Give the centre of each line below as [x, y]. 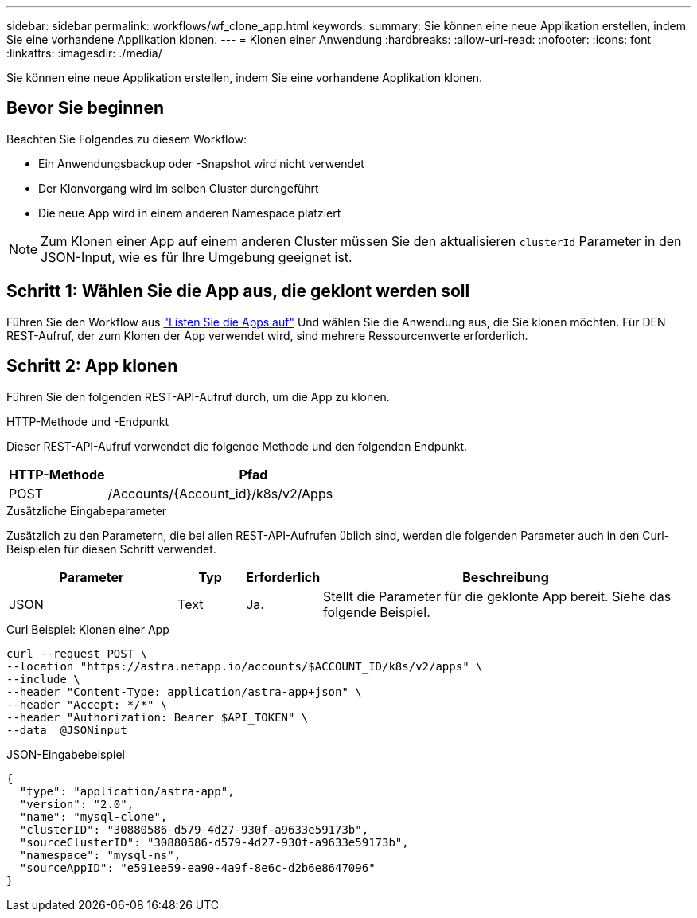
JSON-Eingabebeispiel [66, 754]
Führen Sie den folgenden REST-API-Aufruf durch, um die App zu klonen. [198, 396]
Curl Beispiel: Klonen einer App [88, 629]
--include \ [43, 679]
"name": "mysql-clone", [93, 816]
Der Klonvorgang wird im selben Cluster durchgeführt [179, 188]
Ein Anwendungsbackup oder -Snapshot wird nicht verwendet [201, 163]
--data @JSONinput [67, 730]
